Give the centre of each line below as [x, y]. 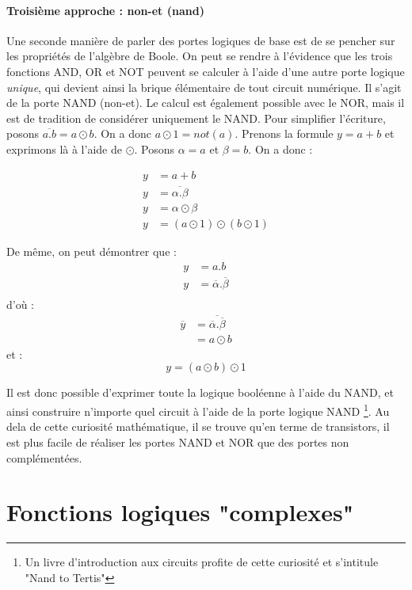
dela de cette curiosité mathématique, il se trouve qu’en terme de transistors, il [198, 426]
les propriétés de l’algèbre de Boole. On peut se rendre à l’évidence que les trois [200, 56]
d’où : [21, 304]
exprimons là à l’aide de [64, 148]
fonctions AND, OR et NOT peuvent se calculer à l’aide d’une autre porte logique [206, 71]
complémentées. [44, 457]
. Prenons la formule [284, 133]
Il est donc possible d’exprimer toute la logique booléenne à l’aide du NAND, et [200, 392]
